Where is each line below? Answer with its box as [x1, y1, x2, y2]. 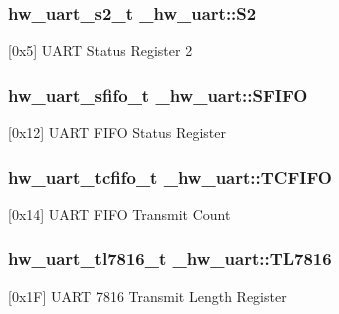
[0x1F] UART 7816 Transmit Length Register [8, 285, 287, 306]
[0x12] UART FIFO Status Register [8, 122, 226, 143]
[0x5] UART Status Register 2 [8, 40, 193, 61]
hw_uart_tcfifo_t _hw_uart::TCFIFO [8, 164, 332, 189]
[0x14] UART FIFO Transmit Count [8, 203, 231, 224]
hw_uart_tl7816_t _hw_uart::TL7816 [8, 246, 332, 271]
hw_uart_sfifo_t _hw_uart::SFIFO [8, 82, 308, 107]
